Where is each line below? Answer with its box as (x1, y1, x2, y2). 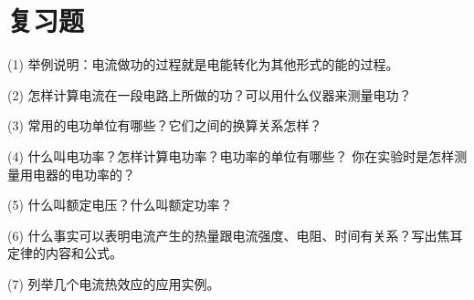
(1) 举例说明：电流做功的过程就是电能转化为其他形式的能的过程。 (7, 55, 399, 74)
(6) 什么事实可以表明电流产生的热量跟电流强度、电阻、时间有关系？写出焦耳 (7, 225, 463, 244)
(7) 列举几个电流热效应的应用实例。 (7, 274, 220, 293)
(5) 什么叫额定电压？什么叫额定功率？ (7, 195, 233, 214)
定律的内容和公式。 (7, 243, 122, 263)
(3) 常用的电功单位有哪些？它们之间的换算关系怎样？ (7, 116, 322, 135)
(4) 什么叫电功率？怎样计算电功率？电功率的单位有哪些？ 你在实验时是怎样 (7, 146, 455, 165)
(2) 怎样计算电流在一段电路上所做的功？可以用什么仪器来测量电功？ (7, 85, 412, 104)
